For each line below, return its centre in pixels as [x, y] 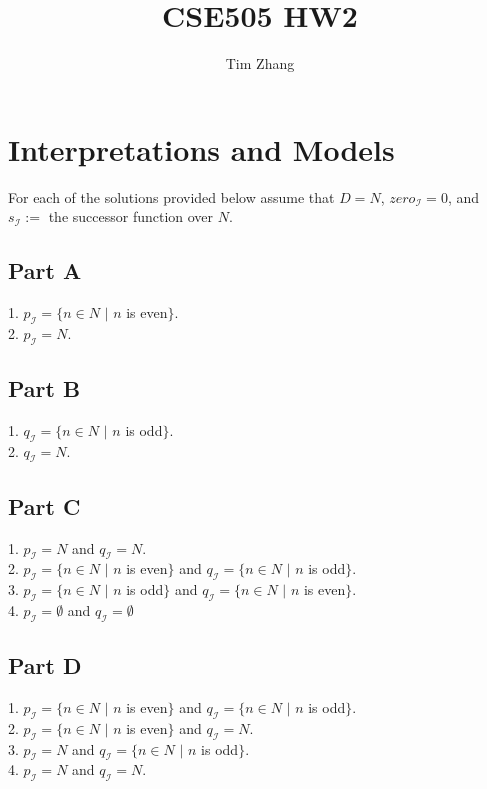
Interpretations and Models [201, 148]
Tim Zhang [260, 63]
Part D [45, 665]
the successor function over [131, 216]
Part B [44, 388]
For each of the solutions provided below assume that [171, 196]
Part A [45, 270]
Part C [44, 505]
